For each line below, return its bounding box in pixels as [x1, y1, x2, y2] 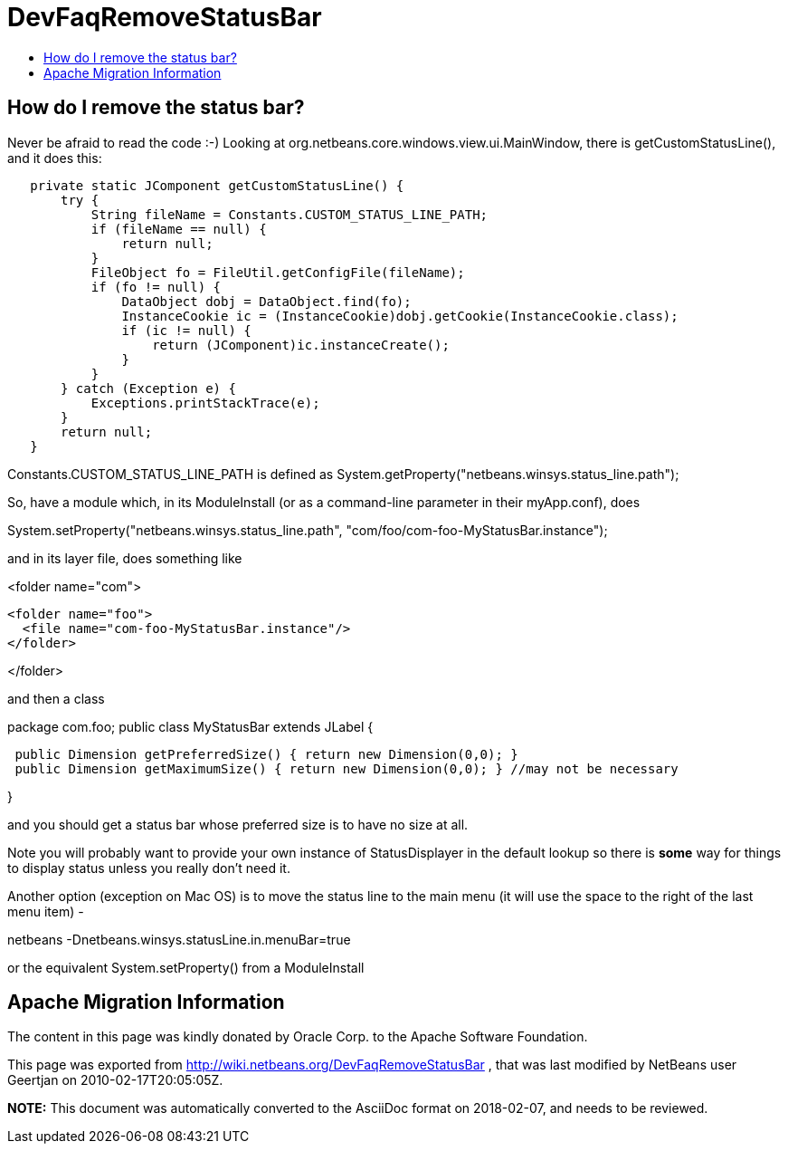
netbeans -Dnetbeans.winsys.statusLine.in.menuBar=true [7, 931, 351, 947]
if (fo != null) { [90, 279, 222, 294]
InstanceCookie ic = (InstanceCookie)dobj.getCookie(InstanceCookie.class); [121, 308, 679, 323]
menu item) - [7, 903, 84, 919]
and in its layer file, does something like [7, 550, 242, 566]
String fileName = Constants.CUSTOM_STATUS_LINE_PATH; [90, 206, 489, 222]
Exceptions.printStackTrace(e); [90, 395, 320, 410]
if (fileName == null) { [90, 221, 267, 236]
